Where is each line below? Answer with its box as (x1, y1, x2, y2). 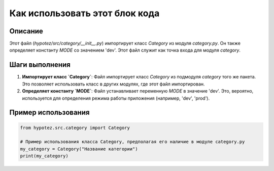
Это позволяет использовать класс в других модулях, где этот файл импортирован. (22, 81, 205, 87)
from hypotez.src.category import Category (20, 124, 130, 131)
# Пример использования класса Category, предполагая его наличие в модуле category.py (20, 139, 245, 145)
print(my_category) (20, 153, 68, 159)
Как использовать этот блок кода (9, 8, 160, 19)
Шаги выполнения (9, 61, 71, 69)
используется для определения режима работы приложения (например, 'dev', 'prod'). (22, 95, 210, 101)
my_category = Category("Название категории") (20, 146, 138, 152)
